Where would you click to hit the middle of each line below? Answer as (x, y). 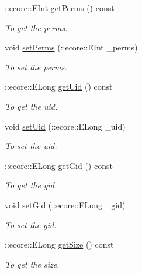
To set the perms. (36, 67)
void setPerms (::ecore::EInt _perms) (71, 47)
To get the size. (32, 264)
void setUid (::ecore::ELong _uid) (65, 126)
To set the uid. (31, 146)
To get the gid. (31, 185)
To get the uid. (31, 106)
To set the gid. (31, 224)
